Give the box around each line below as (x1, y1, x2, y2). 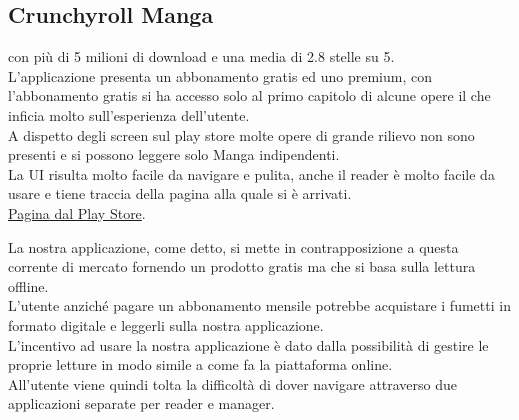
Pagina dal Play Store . (8, 202, 146, 223)
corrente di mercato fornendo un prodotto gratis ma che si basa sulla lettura (8, 256, 476, 277)
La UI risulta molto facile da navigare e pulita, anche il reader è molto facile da (8, 163, 495, 184)
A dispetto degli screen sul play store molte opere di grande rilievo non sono (8, 124, 475, 145)
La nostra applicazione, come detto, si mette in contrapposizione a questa (8, 236, 459, 257)
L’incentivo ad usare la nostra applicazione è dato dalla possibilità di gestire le (8, 334, 489, 355)
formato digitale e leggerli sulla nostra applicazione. (8, 314, 324, 335)
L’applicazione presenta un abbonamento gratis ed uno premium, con (8, 65, 432, 86)
